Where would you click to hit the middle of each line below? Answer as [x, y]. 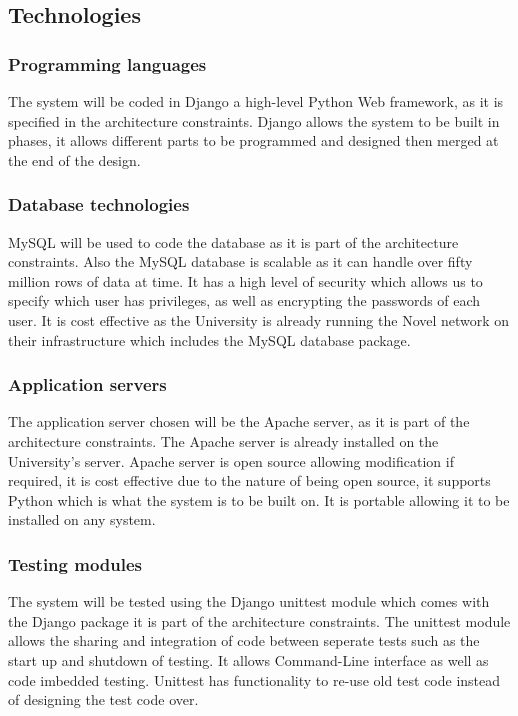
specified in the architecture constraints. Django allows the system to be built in [254, 120]
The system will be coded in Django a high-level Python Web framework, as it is [256, 101]
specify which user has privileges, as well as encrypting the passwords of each [244, 300]
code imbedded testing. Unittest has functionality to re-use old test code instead [254, 679]
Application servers [87, 384]
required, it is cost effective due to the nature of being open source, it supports [249, 480]
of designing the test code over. [103, 699]
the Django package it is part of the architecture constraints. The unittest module [259, 620]
